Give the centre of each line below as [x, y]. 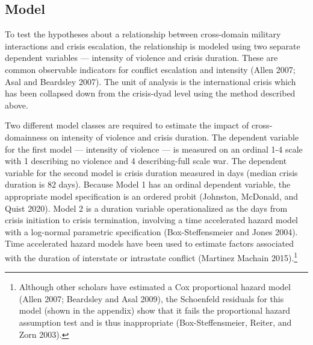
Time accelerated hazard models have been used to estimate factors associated [149, 243]
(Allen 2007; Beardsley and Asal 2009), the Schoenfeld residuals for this [151, 298]
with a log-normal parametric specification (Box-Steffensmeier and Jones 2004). [151, 231]
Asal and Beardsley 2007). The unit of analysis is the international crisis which [150, 81]
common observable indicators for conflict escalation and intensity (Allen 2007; [150, 69]
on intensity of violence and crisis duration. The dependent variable [174, 137]
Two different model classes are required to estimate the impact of [127, 125]
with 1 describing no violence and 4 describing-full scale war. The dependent [146, 161]
